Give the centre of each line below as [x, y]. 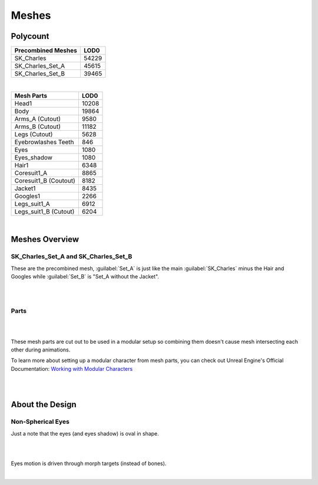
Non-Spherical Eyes [40, 422]
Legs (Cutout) [34, 134]
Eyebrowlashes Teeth [44, 142]
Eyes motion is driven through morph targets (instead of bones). [89, 463]
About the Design [44, 405]
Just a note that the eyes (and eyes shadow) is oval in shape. [85, 433]
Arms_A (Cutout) [38, 119]
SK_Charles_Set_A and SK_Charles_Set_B [72, 257]
